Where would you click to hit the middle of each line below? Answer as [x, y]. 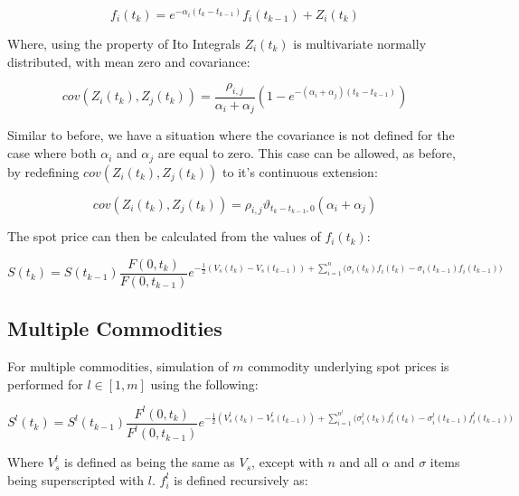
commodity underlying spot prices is [349, 366]
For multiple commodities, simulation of [118, 366]
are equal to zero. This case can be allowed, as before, [307, 153]
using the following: [204, 384]
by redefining [43, 171]
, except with [288, 462]
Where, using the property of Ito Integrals [124, 44]
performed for [45, 384]
